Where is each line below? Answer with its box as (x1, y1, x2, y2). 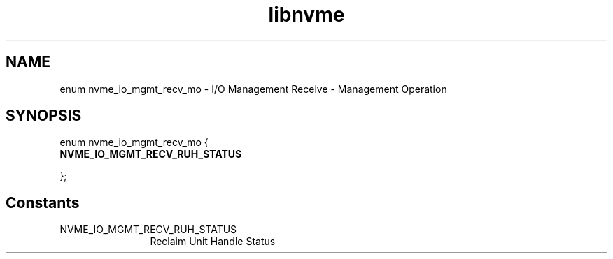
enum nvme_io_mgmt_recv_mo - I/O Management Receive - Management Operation (59, 82, 447, 95)
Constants (6, 193, 80, 212)
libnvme (268, 3, 345, 27)
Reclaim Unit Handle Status (150, 235, 276, 248)
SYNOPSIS (6, 107, 82, 125)
